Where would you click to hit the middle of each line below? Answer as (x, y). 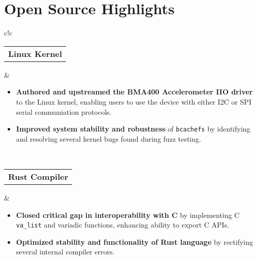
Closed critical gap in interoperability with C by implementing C (128, 215)
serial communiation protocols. (64, 111)
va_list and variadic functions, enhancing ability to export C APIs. (123, 225)
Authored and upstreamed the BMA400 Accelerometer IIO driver (134, 92)
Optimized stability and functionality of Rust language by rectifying (135, 241)
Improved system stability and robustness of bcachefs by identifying (133, 129)
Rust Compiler (38, 176)
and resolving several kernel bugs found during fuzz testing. (108, 138)
